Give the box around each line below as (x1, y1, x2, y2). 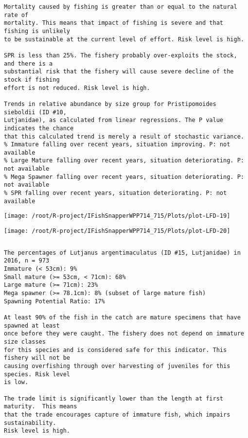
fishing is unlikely (4, 27, 71, 35)
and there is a (4, 60, 53, 67)
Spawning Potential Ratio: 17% (4, 298, 105, 305)
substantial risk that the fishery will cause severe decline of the (4, 68, 234, 75)
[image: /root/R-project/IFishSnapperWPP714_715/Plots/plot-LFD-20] (4, 228, 230, 235)
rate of (4, 11, 29, 18)
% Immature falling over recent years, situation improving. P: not (4, 141, 230, 148)
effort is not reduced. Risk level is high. (4, 84, 150, 91)
